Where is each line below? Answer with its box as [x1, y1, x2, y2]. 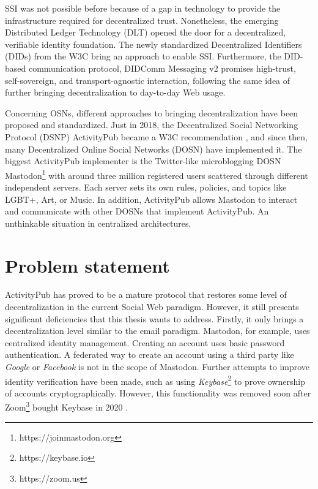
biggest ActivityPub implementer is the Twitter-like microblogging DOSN [5, 154, 281, 167]
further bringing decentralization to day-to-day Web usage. [5, 86, 226, 99]
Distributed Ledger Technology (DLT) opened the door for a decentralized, [5, 26, 286, 39]
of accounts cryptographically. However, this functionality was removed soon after [5, 386, 311, 399]
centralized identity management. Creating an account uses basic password [5, 336, 285, 349]
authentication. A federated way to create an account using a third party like [5, 348, 294, 361]
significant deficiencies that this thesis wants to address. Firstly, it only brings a [5, 312, 304, 325]
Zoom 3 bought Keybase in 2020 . [5, 399, 128, 414]
